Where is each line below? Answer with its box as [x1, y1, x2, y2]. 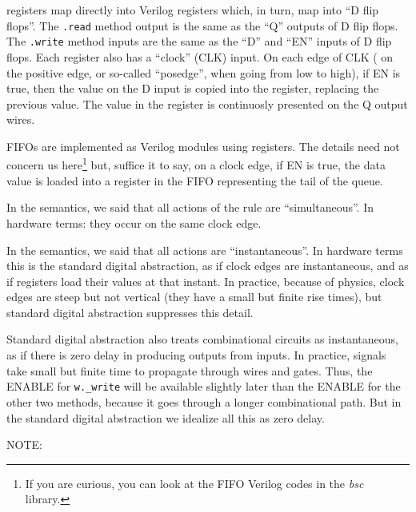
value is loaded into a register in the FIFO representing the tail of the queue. [6, 172, 383, 189]
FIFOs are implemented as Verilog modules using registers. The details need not [6, 137, 400, 154]
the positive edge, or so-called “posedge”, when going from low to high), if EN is [6, 64, 401, 81]
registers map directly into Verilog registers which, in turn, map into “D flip [6, 2, 379, 18]
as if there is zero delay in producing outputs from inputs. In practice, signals [6, 347, 386, 363]
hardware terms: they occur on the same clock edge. [6, 214, 262, 231]
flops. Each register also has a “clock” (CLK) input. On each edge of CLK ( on [6, 48, 394, 65]
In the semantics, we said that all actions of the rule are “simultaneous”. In [6, 199, 374, 216]
